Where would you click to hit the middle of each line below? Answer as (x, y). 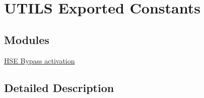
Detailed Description (59, 87)
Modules (27, 39)
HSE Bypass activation (40, 60)
